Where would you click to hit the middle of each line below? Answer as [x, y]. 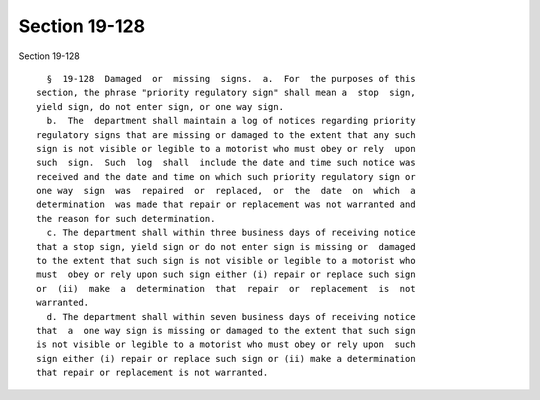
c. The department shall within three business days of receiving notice [231, 233]
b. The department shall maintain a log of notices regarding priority [231, 121]
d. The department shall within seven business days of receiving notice [231, 316]
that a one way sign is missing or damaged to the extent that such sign [226, 330]
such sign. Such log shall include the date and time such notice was [226, 163]
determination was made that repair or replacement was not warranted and [226, 204]
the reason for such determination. [126, 218]
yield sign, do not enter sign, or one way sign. [160, 106]
